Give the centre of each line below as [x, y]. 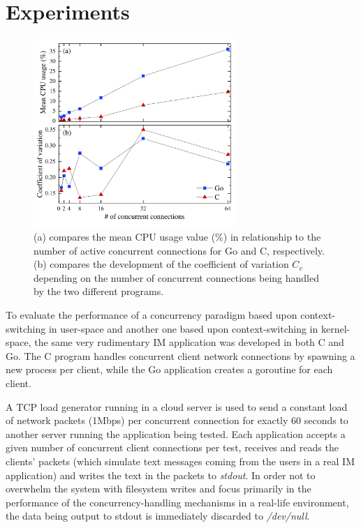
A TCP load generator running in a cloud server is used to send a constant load [177, 406]
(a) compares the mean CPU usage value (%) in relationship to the [177, 236]
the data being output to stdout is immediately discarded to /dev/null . [158, 516]
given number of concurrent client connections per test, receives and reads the [172, 447]
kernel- [336, 328]
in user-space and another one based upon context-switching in [183, 328]
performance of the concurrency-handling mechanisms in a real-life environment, [177, 502]
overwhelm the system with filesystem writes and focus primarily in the [159, 489]
